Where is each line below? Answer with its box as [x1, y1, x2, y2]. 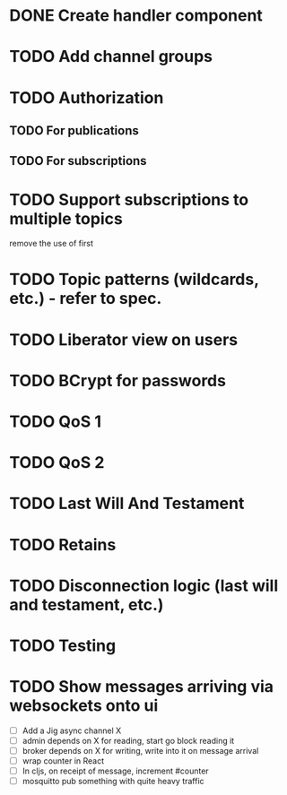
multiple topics [9, 208, 123, 229]
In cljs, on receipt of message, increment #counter [22, 765, 209, 776]
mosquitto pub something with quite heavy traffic [22, 776, 204, 787]
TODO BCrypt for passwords [9, 370, 227, 391]
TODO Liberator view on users [9, 329, 239, 350]
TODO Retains [9, 534, 117, 555]
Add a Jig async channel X [22, 725, 122, 736]
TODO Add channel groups [9, 47, 213, 67]
